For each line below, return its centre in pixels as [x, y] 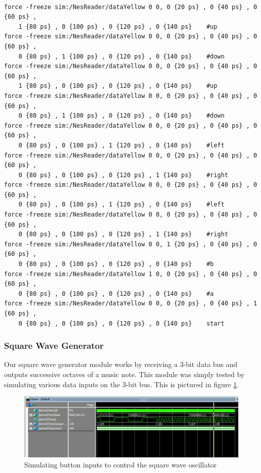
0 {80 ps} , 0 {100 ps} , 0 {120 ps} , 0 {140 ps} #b [116, 264]
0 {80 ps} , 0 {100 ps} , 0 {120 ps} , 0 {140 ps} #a [116, 294]
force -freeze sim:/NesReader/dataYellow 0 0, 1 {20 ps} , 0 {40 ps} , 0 [131, 244]
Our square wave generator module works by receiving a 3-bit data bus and [121, 364]
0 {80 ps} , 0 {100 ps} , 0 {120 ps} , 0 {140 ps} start [121, 323]
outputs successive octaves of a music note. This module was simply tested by [124, 374]
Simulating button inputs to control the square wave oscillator [121, 464]
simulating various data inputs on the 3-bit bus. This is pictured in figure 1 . [121, 384]
